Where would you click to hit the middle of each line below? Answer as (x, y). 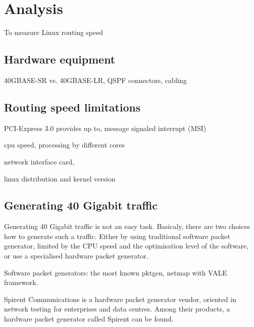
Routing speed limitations (72, 107)
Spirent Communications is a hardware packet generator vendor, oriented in (120, 299)
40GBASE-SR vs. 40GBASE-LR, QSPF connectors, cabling (95, 80)
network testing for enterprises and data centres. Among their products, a (117, 309)
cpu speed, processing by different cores (64, 145)
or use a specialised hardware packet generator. (76, 256)
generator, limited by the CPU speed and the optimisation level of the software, (126, 246)
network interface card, (39, 161)
